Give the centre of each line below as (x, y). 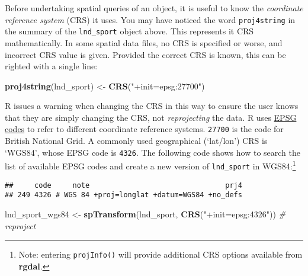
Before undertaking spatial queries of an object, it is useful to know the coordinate (154, 8)
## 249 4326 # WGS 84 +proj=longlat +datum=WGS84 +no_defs (123, 195)
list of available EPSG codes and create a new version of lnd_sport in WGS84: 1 (150, 165)
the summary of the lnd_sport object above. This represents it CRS (129, 31)
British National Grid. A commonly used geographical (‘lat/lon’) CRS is (136, 141)
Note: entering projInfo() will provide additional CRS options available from (161, 254)
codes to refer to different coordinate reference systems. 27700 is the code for (144, 129)
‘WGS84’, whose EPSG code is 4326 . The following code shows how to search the (153, 152)
